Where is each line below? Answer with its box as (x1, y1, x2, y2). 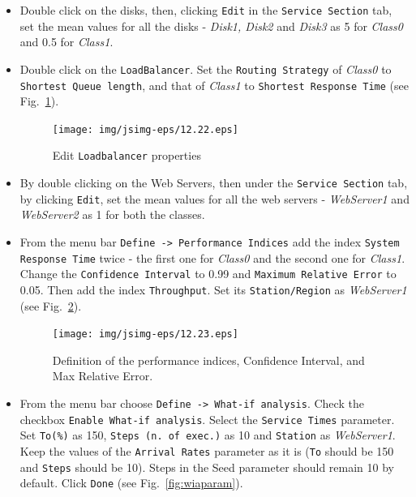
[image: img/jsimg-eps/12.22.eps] (52, 123, 238, 135)
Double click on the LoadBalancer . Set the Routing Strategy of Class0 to (19, 60, 392, 77)
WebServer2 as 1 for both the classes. (19, 206, 205, 223)
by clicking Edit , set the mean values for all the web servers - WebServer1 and (19, 190, 410, 207)
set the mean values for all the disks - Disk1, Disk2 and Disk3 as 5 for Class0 (19, 17, 403, 34)
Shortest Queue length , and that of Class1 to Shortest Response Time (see (19, 76, 409, 93)
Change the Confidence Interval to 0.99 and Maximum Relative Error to (19, 265, 397, 282)
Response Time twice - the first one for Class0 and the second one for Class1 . (19, 249, 405, 266)
